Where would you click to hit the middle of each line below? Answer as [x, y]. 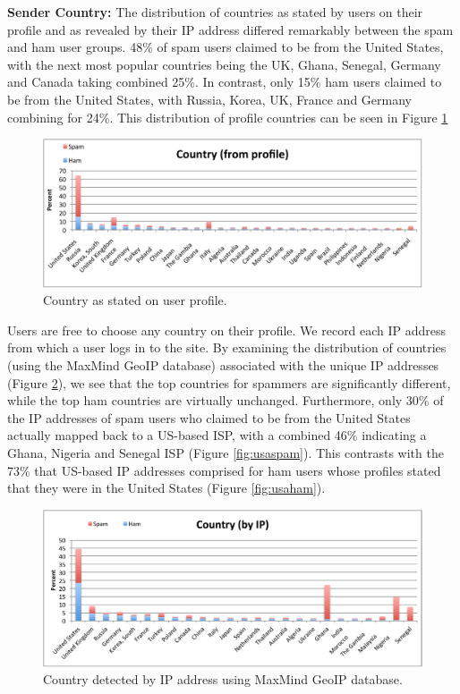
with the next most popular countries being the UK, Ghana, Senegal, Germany [224, 64]
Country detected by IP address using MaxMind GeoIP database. [223, 679]
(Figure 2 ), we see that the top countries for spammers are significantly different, [229, 382]
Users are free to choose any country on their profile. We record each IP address [227, 330]
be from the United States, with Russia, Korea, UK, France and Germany [209, 99]
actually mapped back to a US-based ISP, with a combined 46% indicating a [217, 435]
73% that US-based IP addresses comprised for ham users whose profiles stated [224, 470]
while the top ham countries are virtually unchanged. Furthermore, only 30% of [226, 400]
